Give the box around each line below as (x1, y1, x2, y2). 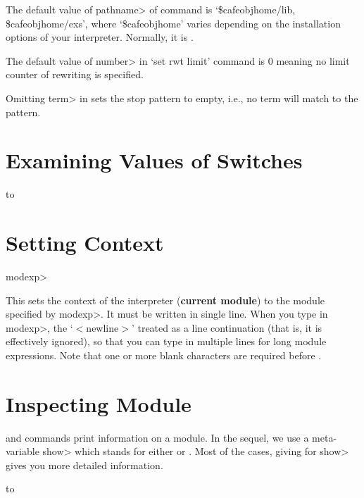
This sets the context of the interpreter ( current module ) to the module (6, 292, 325, 307)
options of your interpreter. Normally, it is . (6, 30, 194, 44)
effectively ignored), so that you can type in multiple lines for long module (6, 334, 327, 349)
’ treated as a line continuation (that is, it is (131, 320, 322, 335)
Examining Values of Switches (6, 146, 303, 175)
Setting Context (6, 228, 164, 257)
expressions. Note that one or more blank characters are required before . (6, 347, 322, 362)
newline (86, 320, 119, 335)
